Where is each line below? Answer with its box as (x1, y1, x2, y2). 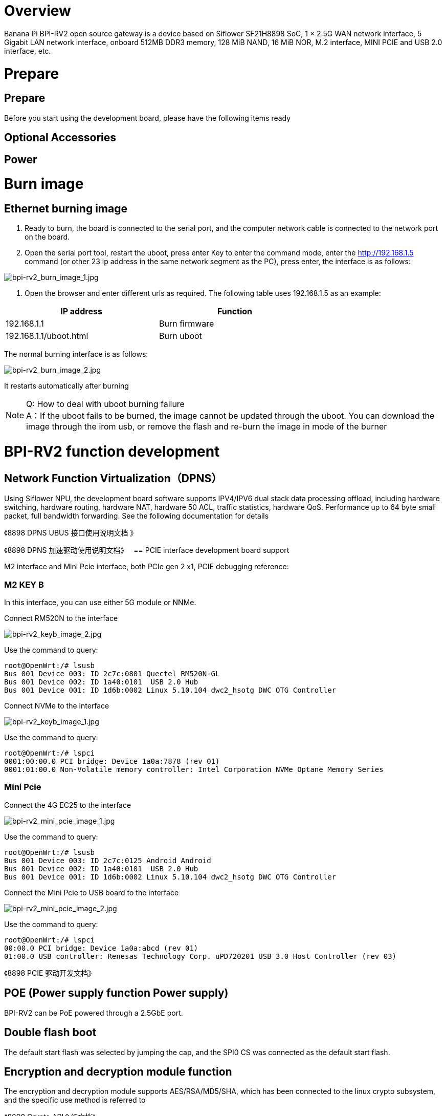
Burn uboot (159, 331, 202, 341)
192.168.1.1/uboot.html (6, 331, 88, 341)
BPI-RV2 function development (4, 443, 220, 461)
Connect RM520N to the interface (4, 614, 118, 623)
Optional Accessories (4, 131, 117, 144)
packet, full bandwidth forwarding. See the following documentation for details (4, 511, 269, 521)
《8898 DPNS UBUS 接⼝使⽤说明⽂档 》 (4, 528, 138, 538)
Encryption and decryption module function (4, 1065, 232, 1078)
